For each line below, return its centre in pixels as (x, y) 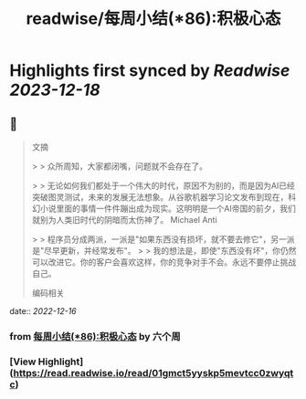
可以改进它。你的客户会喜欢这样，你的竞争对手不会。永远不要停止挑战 (164, 262)
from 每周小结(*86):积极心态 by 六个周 (95, 336)
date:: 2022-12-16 (43, 311)
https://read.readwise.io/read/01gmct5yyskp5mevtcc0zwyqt (153, 373)
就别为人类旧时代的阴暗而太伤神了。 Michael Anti (124, 220)
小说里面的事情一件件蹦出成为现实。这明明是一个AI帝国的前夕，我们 (168, 208)
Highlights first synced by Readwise (150, 71)
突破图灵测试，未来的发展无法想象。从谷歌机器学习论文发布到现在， (160, 197)
